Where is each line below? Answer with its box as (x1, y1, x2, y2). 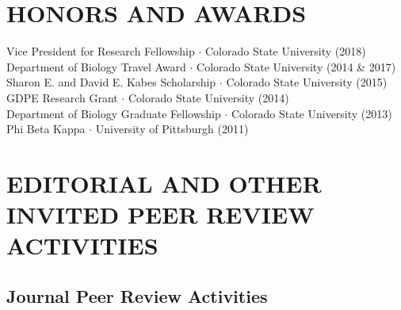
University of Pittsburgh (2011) (95, 121, 249, 137)
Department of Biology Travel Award (6, 58, 186, 75)
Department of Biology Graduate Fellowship (6, 105, 221, 121)
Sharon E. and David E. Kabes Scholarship (6, 74, 216, 90)
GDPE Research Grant (6, 89, 118, 105)
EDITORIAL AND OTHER (6, 166, 322, 199)
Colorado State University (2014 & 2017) (197, 58, 396, 75)
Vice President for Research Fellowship (6, 43, 195, 59)
